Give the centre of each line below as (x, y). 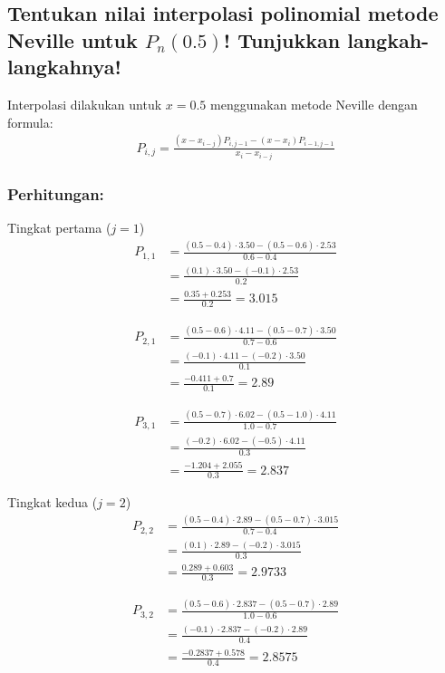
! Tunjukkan (282, 39)
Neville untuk (73, 39)
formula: (30, 122)
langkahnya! (64, 67)
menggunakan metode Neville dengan (314, 104)
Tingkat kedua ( (53, 502)
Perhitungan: (56, 193)
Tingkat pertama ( (59, 228)
